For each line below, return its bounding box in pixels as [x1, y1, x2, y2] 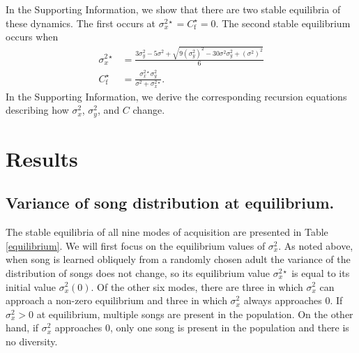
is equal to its [291, 265, 350, 280]
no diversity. [6, 333, 58, 348]
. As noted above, [278, 238, 353, 253]
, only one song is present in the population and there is [109, 320, 349, 335]
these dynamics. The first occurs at [6, 15, 156, 30]
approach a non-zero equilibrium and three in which [6, 293, 227, 308]
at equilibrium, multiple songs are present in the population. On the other [36, 306, 353, 321]
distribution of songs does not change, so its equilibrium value [6, 265, 270, 280]
